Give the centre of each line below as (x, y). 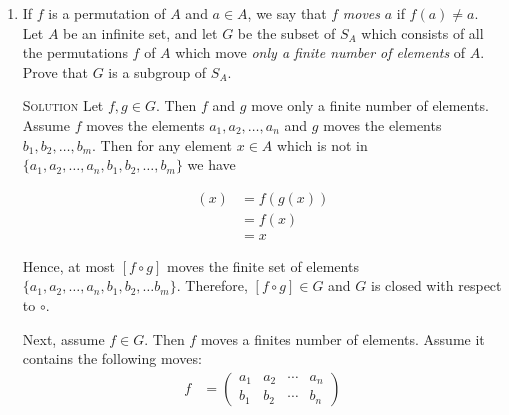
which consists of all (422, 32)
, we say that (287, 13)
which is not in (322, 144)
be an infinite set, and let (140, 32)
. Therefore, (212, 285)
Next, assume (63, 338)
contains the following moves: (112, 358)
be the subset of (286, 32)
